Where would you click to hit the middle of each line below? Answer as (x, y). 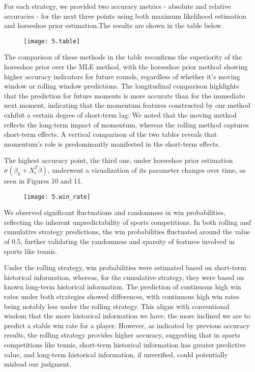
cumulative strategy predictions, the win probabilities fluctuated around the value (127, 232)
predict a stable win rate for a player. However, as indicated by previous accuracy (127, 325)
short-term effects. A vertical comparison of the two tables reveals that (111, 134)
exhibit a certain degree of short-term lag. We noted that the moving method (120, 115)
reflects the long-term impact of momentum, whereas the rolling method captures (127, 124)
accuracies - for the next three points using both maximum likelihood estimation (125, 15)
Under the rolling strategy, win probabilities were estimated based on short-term (125, 267)
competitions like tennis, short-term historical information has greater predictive (125, 344)
